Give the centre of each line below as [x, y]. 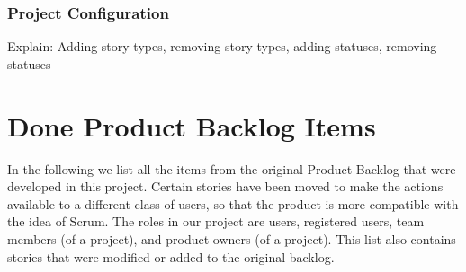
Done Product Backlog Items [192, 125]
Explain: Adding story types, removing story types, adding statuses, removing [222, 46]
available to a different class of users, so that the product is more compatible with [233, 203]
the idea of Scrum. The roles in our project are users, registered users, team [216, 221]
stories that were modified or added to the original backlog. [171, 256]
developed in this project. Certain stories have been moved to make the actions [225, 186]
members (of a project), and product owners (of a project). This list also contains [232, 238]
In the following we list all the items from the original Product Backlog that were [232, 168]
